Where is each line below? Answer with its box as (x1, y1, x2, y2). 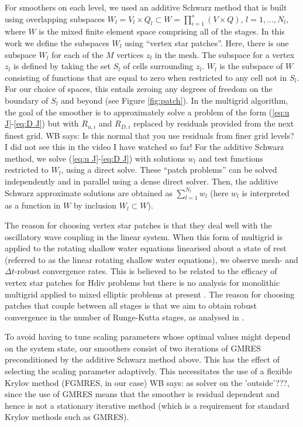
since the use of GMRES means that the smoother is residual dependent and (5, 388, 280, 400)
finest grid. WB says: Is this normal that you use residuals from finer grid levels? (5, 129, 294, 141)
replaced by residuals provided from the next (133, 117, 294, 129)
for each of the (51, 48, 104, 60)
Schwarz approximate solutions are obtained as (5, 186, 173, 199)
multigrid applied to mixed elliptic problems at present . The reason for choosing (5, 288, 295, 300)
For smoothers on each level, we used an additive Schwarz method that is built (5, 1, 287, 13)
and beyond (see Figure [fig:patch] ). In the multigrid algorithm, (60, 94, 288, 106)
